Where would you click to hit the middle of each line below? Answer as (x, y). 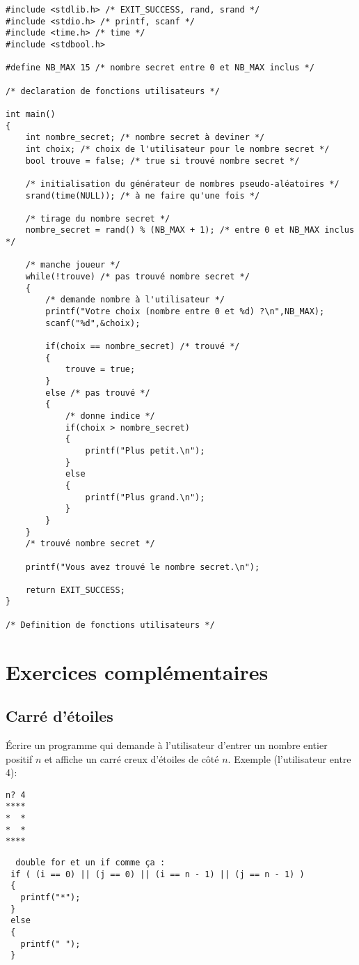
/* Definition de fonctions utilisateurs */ (110, 625)
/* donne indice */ (110, 416)
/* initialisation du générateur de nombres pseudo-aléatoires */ (182, 184)
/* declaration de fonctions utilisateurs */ (113, 91)
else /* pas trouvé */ (98, 393)
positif (19, 758)
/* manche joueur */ (73, 265)
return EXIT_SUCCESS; (75, 590)
